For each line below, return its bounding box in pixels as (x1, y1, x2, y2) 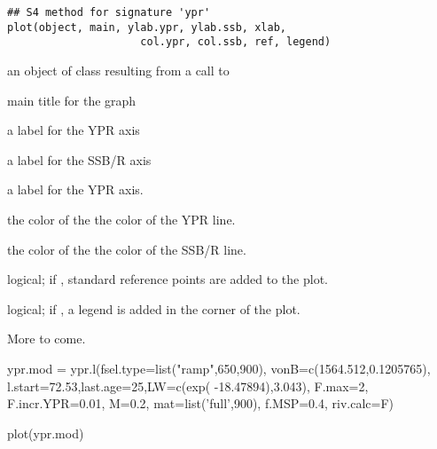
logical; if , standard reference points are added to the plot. (7, 270, 328, 288)
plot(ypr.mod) (7, 423, 84, 442)
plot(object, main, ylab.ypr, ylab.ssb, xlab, (7, 20, 286, 34)
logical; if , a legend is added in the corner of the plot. (7, 299, 300, 318)
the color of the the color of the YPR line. (7, 209, 236, 228)
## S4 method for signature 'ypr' (7, 6, 211, 19)
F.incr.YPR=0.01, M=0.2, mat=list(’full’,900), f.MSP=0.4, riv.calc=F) (7, 394, 394, 413)
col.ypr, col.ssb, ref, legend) (140, 35, 332, 49)
